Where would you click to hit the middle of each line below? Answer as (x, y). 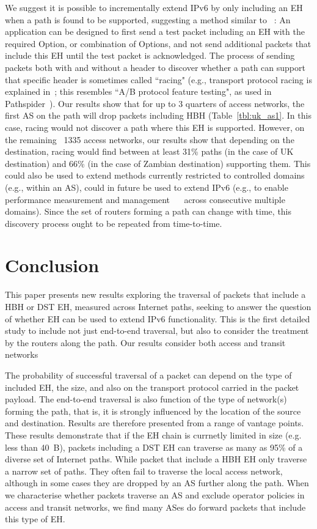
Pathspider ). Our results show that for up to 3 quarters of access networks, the (155, 103)
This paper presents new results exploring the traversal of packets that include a (155, 294)
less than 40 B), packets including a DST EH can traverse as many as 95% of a (154, 447)
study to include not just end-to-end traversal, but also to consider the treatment (157, 331)
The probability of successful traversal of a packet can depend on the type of (148, 375)
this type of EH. (35, 519)
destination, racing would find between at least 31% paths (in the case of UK (149, 151)
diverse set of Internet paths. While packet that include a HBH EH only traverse (156, 459)
